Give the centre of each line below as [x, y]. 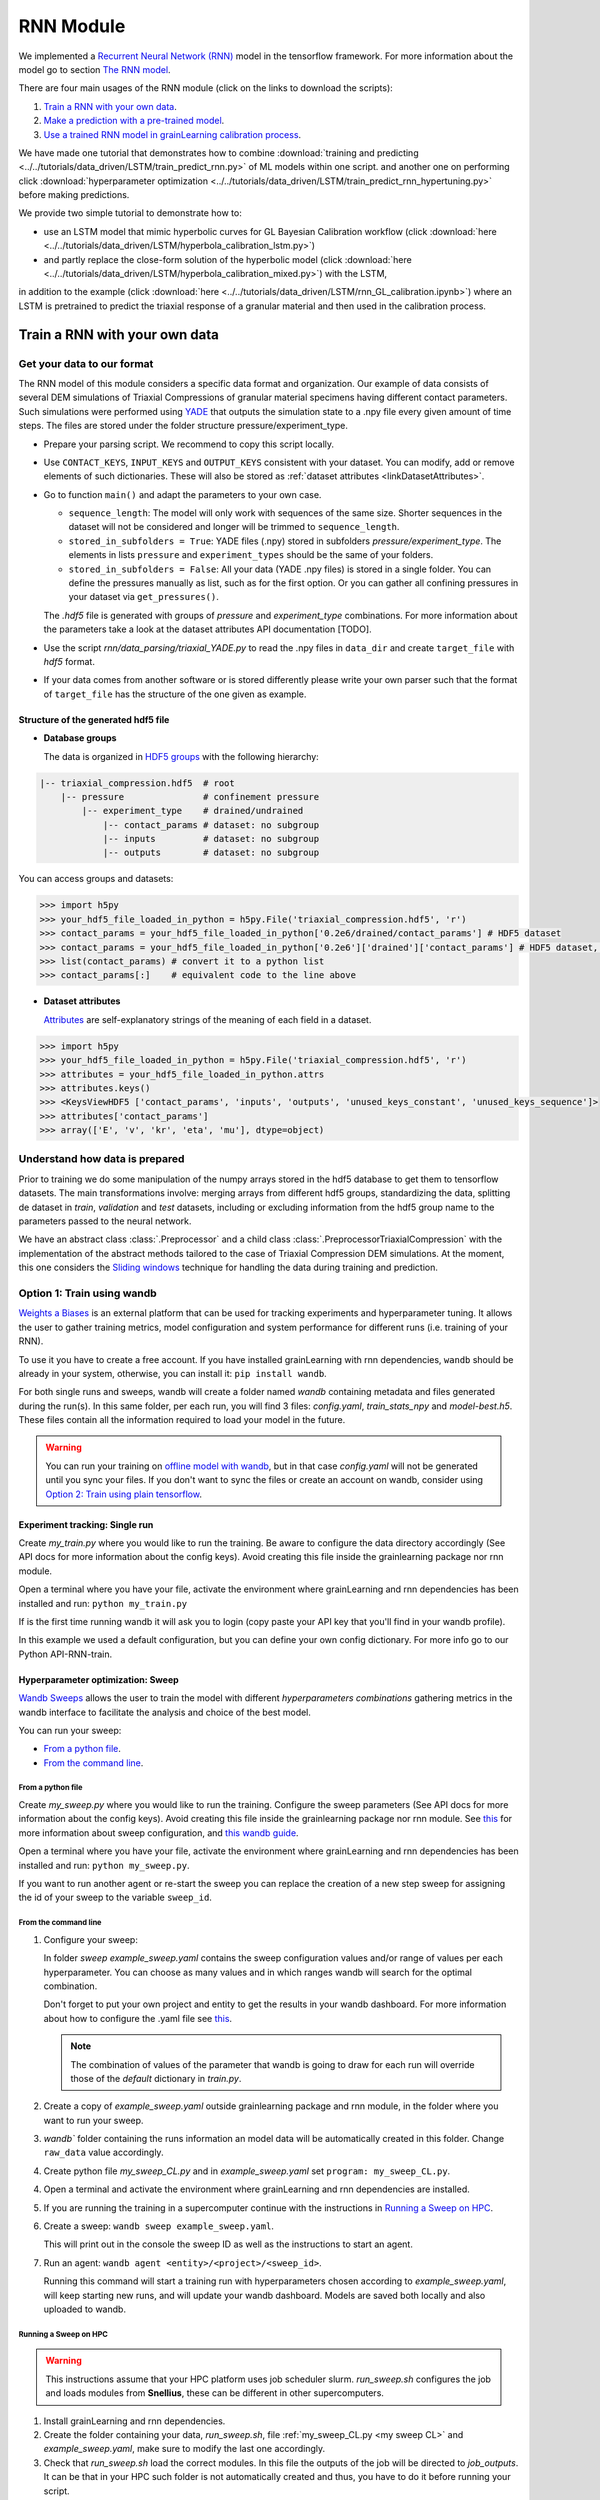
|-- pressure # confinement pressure [190, 796]
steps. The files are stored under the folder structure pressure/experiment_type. [183, 426]
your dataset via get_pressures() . [144, 597]
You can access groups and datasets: [96, 879]
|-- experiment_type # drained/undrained [192, 811]
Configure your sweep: [91, 1939]
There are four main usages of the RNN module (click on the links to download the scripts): [206, 88]
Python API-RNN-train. [65, 1654]
